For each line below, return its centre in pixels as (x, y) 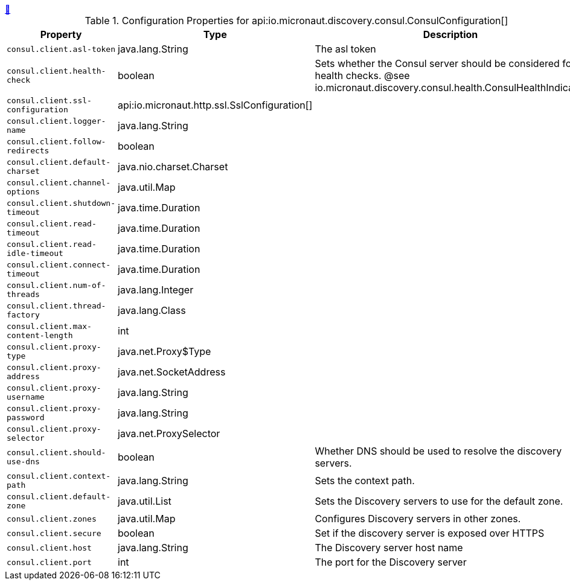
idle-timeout (35, 253)
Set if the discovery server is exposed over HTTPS (430, 533)
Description (450, 34)
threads (23, 294)
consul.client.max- (49, 326)
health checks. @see (362, 75)
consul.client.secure (54, 533)
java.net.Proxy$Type (165, 351)
